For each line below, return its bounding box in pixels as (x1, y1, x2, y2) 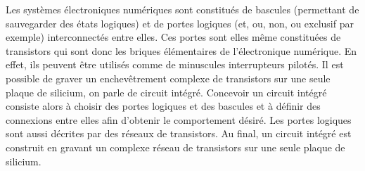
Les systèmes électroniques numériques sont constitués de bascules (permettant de (6, 2, 359, 16)
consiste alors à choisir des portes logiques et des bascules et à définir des (6, 99, 321, 113)
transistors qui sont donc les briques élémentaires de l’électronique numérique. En (6, 43, 357, 58)
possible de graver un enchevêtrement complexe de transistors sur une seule (6, 70, 331, 85)
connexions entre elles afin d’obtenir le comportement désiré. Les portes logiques (6, 112, 352, 127)
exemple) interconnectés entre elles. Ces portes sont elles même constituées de (6, 30, 341, 44)
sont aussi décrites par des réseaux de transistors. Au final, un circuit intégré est (6, 126, 352, 141)
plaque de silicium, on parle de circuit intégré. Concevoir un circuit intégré (6, 84, 327, 99)
